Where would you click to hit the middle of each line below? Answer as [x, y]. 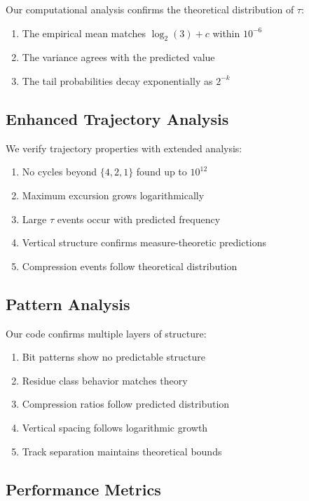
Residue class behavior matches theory [105, 380]
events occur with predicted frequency [139, 219]
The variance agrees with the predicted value [118, 57]
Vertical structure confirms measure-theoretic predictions [144, 242]
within [226, 33]
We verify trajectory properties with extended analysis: [124, 148]
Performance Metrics [83, 489]
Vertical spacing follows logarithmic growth [115, 427]
